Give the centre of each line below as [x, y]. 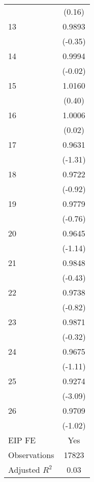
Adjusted [24, 470]
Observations [31, 455]
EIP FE [22, 440]
